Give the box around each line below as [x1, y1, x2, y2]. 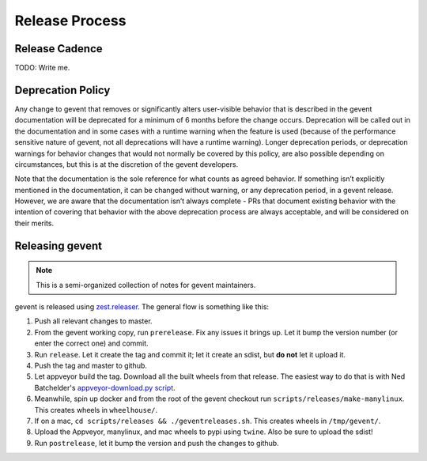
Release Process [14, 12, 127, 29]
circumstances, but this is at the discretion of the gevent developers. [14, 159, 239, 169]
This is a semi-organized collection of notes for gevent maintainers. [36, 280, 256, 289]
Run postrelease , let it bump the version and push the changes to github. [34, 438, 280, 448]
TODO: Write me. [14, 63, 70, 73]
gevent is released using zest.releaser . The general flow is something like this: [14, 302, 269, 312]
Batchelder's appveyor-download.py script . [34, 383, 176, 392]
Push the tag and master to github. [34, 361, 148, 371]
